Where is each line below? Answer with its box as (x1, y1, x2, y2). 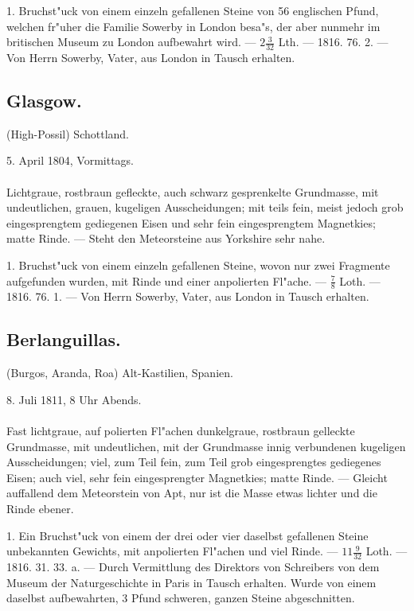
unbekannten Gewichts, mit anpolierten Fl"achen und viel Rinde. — (6, 543, 338, 559)
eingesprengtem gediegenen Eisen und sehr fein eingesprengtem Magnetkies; (6, 214, 376, 231)
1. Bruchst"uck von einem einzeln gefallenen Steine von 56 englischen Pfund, (6, 2, 379, 18)
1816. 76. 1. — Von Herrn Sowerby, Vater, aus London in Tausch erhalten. (6, 288, 369, 305)
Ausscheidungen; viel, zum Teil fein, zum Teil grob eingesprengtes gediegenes (6, 453, 381, 470)
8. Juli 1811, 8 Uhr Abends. (6, 391, 142, 407)
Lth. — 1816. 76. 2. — (278, 33, 389, 50)
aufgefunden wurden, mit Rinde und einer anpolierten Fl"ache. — (6, 272, 327, 289)
